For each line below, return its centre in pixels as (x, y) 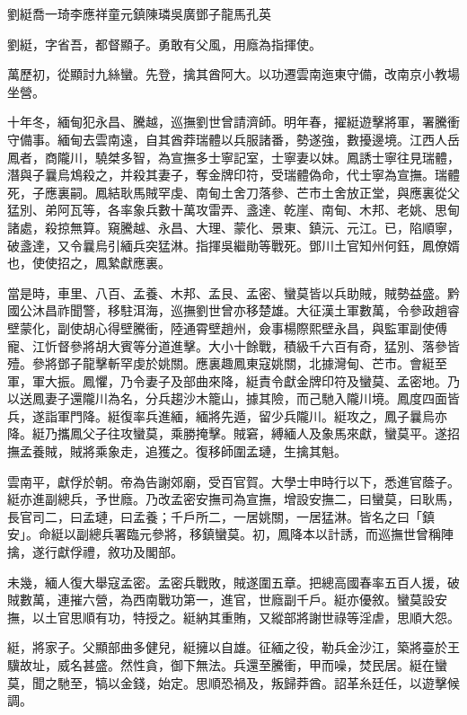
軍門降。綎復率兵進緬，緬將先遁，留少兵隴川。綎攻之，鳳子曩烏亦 (252, 415)
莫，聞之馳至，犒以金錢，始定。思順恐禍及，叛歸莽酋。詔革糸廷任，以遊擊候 (233, 682)
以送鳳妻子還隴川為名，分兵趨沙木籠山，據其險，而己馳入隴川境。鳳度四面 (227, 398)
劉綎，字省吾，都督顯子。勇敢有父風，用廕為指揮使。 (164, 44)
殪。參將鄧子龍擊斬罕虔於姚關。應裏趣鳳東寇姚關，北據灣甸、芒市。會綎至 (227, 363)
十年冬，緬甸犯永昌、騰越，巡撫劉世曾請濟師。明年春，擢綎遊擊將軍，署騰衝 (233, 122)
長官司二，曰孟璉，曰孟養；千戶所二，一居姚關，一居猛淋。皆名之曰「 (215, 516)
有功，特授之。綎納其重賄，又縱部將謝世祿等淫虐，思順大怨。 (277, 617)
